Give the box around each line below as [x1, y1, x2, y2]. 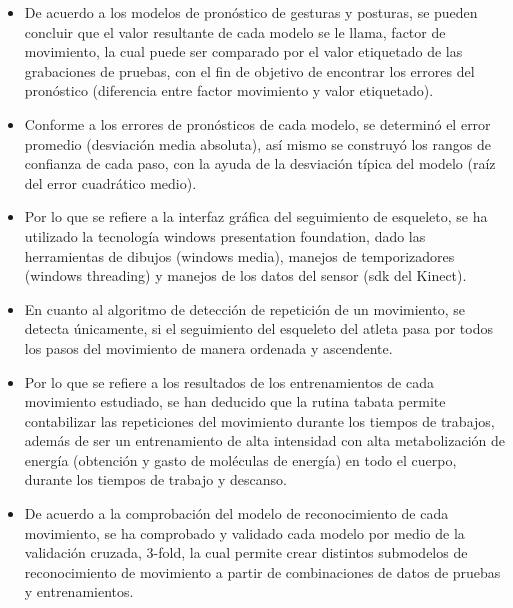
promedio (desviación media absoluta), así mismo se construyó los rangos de [24, 133, 491, 154]
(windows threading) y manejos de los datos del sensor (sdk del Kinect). [24, 265, 467, 286]
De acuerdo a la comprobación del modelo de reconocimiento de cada [24, 503, 449, 524]
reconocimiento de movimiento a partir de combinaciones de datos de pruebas [24, 561, 501, 582]
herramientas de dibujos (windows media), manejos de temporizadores [24, 245, 455, 266]
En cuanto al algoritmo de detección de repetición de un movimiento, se [24, 298, 465, 319]
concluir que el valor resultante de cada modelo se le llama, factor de [24, 21, 446, 42]
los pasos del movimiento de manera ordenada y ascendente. [24, 337, 393, 358]
